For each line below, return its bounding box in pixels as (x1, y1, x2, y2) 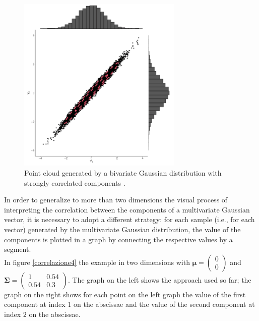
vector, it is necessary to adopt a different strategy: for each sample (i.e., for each (4, 214, 255, 225)
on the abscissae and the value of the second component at (74, 299, 255, 309)
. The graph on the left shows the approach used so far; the (68, 274, 251, 285)
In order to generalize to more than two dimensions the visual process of (4, 194, 228, 205)
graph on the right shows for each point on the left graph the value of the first (4, 289, 246, 299)
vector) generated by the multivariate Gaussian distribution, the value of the (4, 224, 241, 234)
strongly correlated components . (24, 177, 125, 188)
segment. (4, 244, 31, 254)
